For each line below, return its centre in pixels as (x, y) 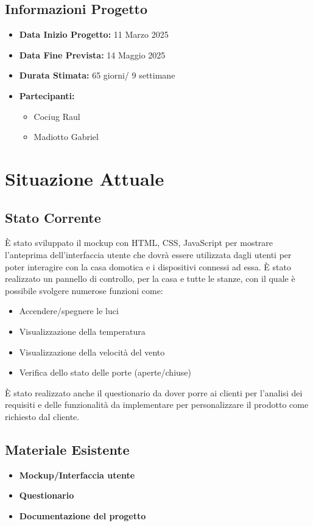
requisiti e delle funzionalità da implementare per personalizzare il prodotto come (157, 405)
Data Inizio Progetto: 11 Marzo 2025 (94, 34)
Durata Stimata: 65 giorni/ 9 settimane (97, 75)
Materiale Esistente (67, 449)
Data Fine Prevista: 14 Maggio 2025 (92, 54)
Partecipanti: (47, 95)
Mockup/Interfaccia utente (77, 475)
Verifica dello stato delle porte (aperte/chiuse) (105, 372)
